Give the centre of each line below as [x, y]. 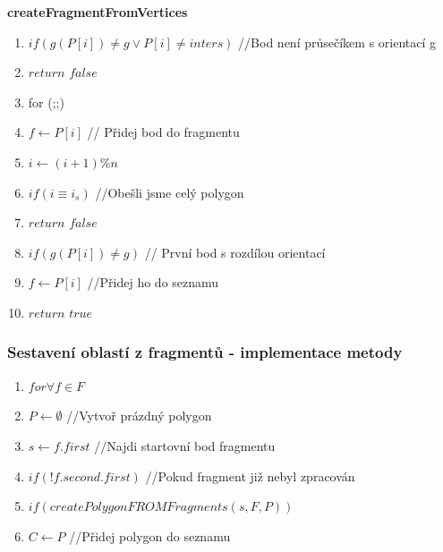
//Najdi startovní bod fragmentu [185, 445]
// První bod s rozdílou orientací [235, 252]
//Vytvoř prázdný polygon [139, 416]
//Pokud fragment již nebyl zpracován [250, 476]
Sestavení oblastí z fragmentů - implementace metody [205, 352]
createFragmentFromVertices [98, 12]
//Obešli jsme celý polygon [170, 192]
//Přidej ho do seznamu [153, 282]
